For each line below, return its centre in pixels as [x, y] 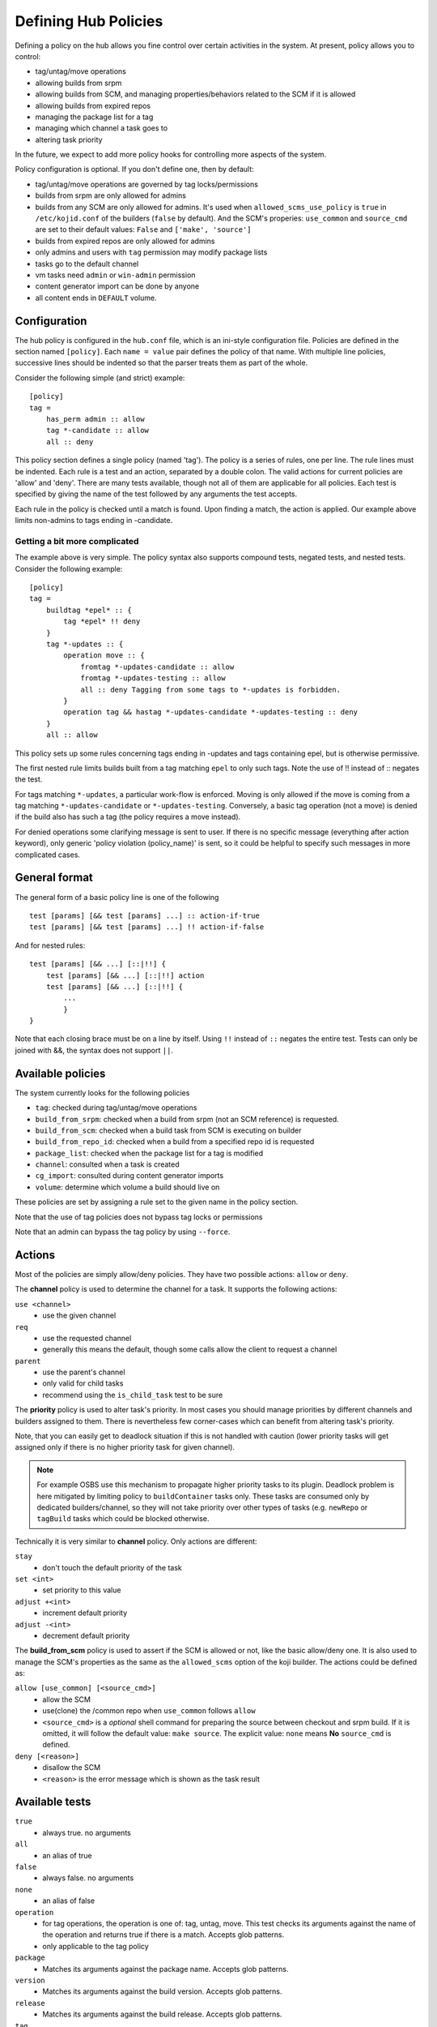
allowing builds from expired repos [93, 105]
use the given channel [79, 1316]
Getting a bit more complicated [77, 541]
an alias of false [69, 1901]
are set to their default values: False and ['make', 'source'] [143, 229]
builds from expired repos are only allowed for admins [125, 241]
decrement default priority [86, 1635]
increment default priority [85, 1613]
